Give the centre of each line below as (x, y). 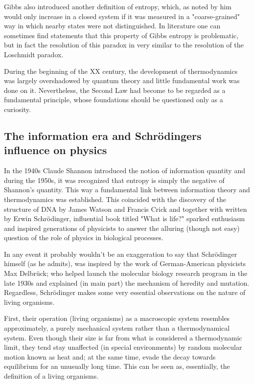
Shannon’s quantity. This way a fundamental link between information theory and (127, 190)
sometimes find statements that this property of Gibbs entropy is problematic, (121, 35)
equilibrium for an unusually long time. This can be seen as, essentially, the (117, 366)
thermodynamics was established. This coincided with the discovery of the (115, 199)
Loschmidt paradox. (34, 54)
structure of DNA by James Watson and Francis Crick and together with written (126, 209)
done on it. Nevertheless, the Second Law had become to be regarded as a (115, 90)
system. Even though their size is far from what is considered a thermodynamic (123, 337)
